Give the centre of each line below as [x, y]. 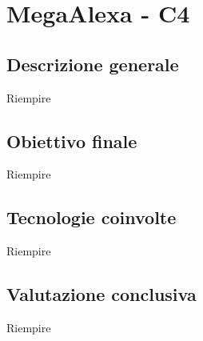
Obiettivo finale [72, 140]
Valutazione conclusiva [101, 294]
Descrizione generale [93, 64]
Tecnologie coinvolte [92, 217]
